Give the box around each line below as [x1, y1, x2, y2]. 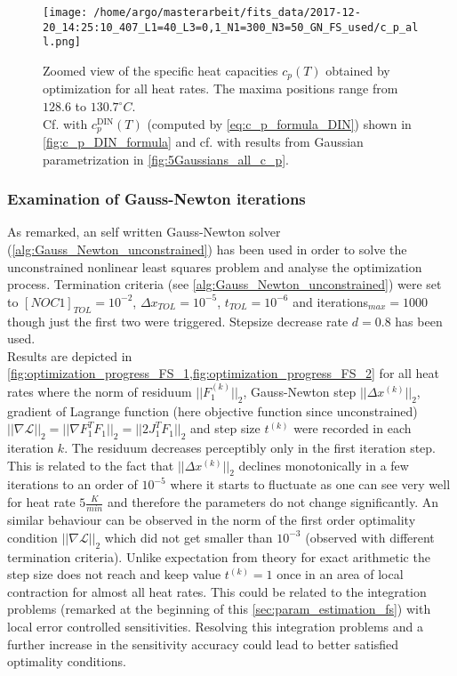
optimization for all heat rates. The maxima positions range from [43, 79, 398, 98]
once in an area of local [277, 565, 404, 583]
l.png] [43, 36, 81, 49]
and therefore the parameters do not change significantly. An [107, 493, 439, 511]
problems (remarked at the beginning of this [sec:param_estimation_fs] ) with [7, 600, 431, 618]
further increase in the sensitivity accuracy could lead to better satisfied [7, 634, 399, 653]
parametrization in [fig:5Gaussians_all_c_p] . [43, 149, 289, 168]
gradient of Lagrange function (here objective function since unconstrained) [7, 401, 418, 420]
